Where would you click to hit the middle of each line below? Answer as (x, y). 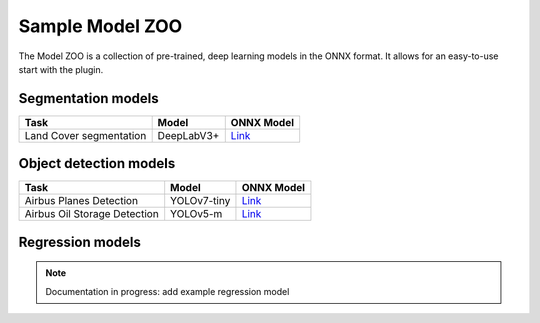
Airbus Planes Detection (81, 201)
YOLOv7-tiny (200, 201)
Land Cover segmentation (85, 135)
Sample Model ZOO (100, 26)
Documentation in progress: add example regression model (167, 291)
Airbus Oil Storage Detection (91, 214)
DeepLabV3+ (188, 135)
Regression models (80, 241)
